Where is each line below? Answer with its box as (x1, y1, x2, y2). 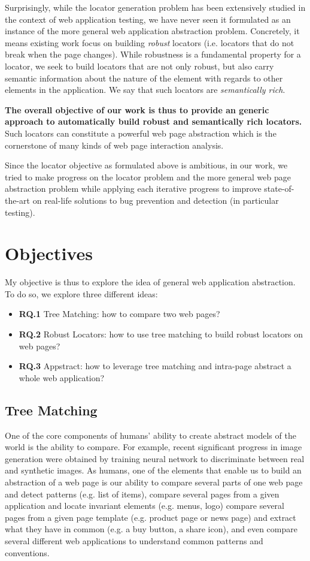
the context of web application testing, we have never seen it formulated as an (5, 13, 291, 25)
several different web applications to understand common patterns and (5, 534, 263, 547)
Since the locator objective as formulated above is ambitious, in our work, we (5, 159, 288, 171)
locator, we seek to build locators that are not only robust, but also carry (5, 59, 274, 72)
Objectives (5, 241, 93, 266)
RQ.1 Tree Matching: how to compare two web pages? (19, 307, 220, 320)
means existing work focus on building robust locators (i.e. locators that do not (5, 36, 294, 49)
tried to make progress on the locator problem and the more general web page (5, 170, 291, 183)
